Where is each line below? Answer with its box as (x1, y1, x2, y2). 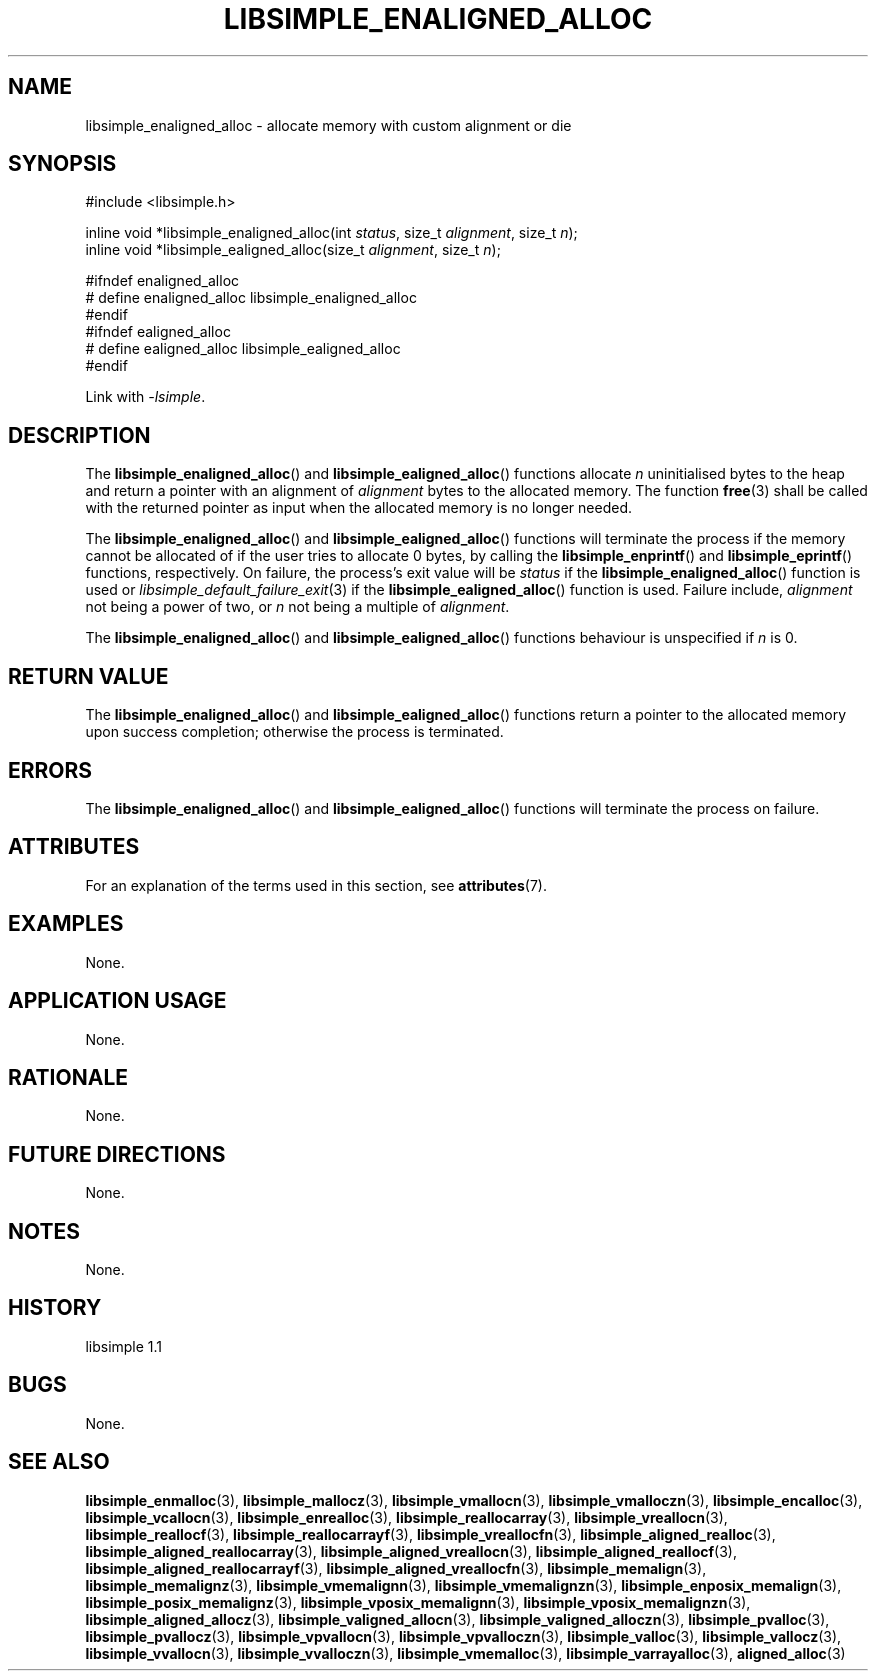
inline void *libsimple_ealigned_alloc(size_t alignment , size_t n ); (85, 241, 501, 259)
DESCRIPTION (8, 422, 151, 448)
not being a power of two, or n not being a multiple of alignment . (85, 598, 510, 616)
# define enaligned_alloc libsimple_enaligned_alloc (85, 289, 417, 307)
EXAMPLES (8, 911, 124, 937)
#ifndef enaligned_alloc (85, 272, 240, 290)
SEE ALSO (8, 1449, 110, 1475)
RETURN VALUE (8, 663, 169, 689)
